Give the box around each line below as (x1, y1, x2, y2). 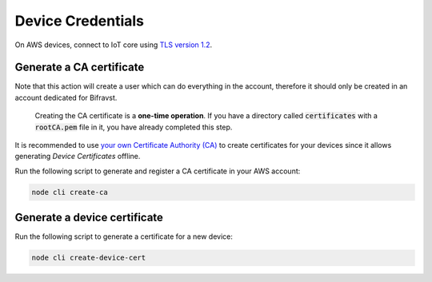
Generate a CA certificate (14, 61, 145, 74)
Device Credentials (14, 12, 144, 30)
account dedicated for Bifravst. (14, 93, 118, 102)
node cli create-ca (31, 188, 108, 197)
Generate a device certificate (14, 211, 164, 224)
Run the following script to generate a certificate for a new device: (14, 232, 234, 241)
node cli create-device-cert (31, 253, 146, 263)
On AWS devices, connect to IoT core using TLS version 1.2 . (14, 40, 213, 50)
